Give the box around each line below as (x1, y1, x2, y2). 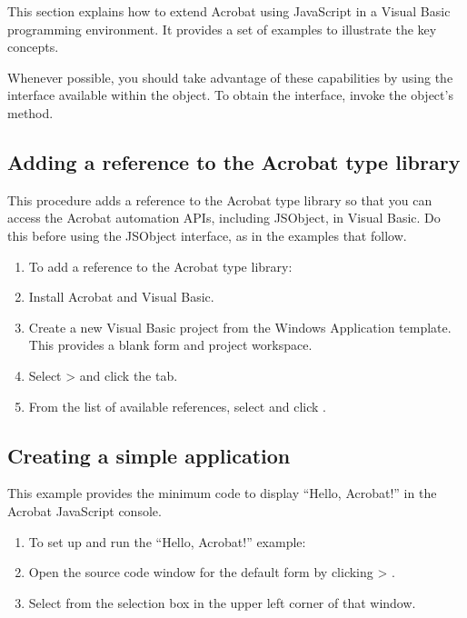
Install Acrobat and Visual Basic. (28, 287, 214, 306)
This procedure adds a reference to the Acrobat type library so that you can (7, 190, 432, 209)
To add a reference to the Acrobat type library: (28, 256, 293, 275)
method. (7, 103, 54, 122)
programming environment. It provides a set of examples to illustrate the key (7, 19, 437, 38)
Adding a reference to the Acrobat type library (7, 147, 461, 175)
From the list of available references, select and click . (28, 396, 326, 415)
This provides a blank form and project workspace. (28, 335, 313, 354)
